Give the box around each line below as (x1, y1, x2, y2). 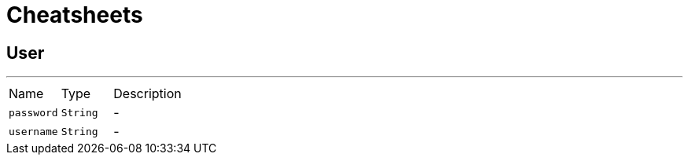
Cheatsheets (6, 2, 143, 28)
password (9, 106, 58, 119)
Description (113, 86, 182, 102)
